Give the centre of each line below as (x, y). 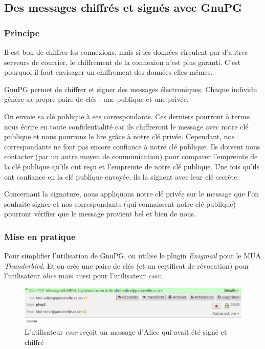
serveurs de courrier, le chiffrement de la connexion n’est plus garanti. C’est (123, 62)
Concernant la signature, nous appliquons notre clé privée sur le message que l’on (132, 194)
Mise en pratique (40, 236)
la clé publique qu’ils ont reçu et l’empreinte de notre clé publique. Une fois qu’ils (132, 166)
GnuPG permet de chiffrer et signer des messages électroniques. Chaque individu (131, 89)
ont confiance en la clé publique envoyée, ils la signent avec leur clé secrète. (122, 176)
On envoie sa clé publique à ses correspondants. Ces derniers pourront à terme (127, 116)
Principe (22, 32)
